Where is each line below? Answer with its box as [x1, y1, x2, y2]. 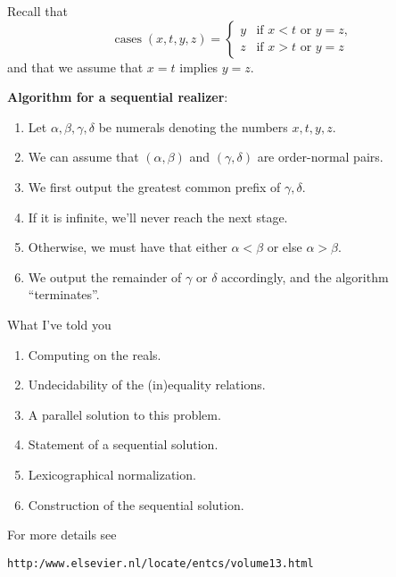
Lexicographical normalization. [28, 464, 196, 483]
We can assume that [28, 147, 139, 166]
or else [267, 238, 302, 256]
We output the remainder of [28, 267, 182, 286]
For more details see [7, 525, 117, 544]
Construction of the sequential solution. [28, 495, 244, 514]
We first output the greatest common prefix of [28, 177, 281, 196]
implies [179, 57, 219, 76]
